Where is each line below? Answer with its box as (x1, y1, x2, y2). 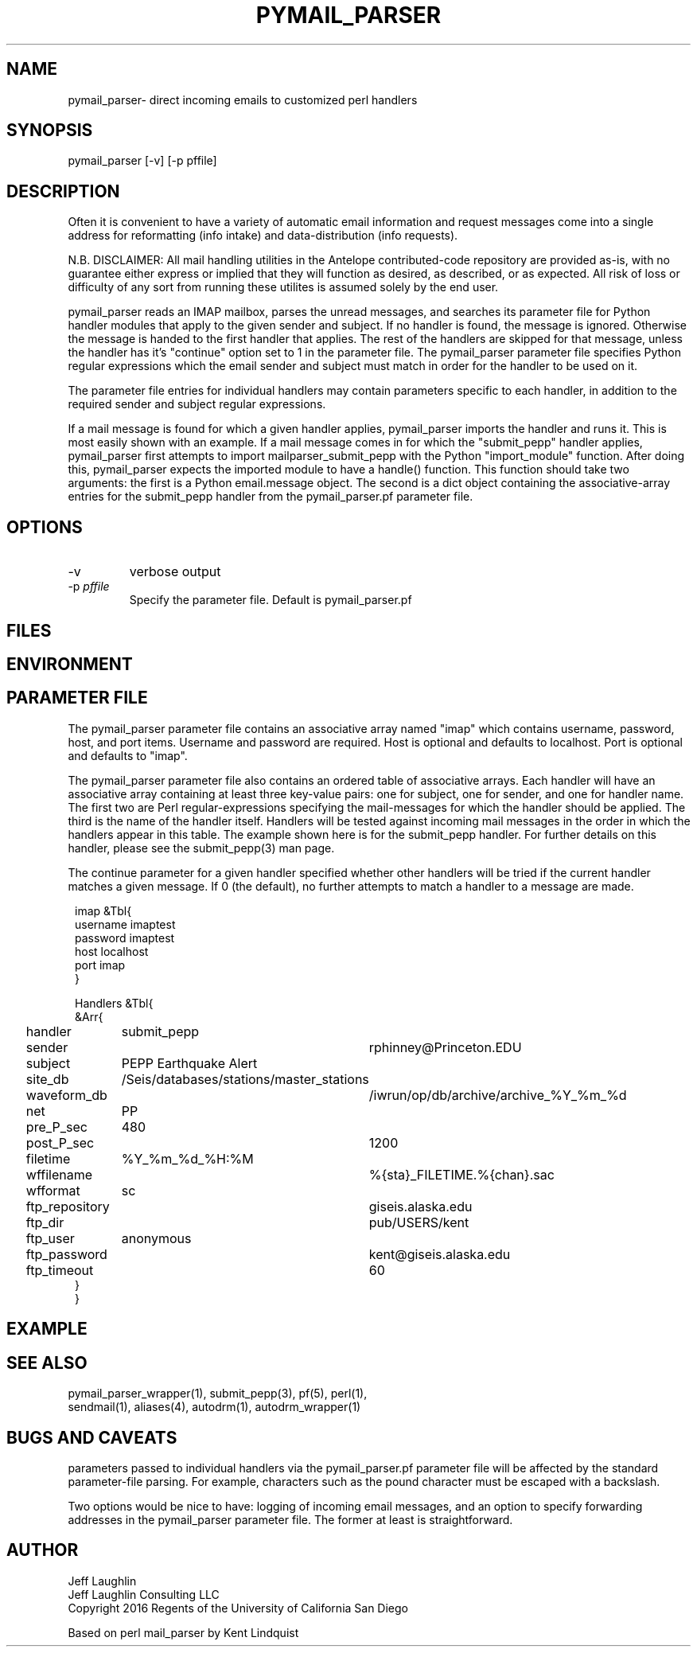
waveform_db (25, 1086, 107, 1103)
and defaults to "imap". (68, 748, 188, 762)
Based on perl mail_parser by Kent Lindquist (68, 1625, 299, 1639)
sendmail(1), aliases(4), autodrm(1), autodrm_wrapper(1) (68, 1400, 361, 1414)
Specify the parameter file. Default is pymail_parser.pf (129, 593, 412, 607)
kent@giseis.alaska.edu (368, 1246, 511, 1262)
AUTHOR (6, 1540, 79, 1561)
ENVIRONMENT (6, 653, 133, 674)
